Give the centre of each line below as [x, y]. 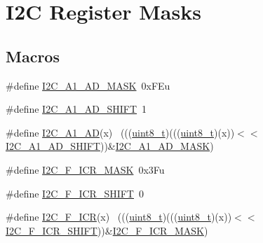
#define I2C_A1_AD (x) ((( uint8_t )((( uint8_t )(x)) [120, 132]
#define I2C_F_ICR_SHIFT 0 [75, 193]
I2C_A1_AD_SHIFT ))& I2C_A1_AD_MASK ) [110, 146]
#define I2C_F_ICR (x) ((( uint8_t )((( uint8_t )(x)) [119, 217]
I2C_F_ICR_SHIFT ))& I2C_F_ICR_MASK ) [107, 230]
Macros [33, 56]
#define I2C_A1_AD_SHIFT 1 [76, 109]
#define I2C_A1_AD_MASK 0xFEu [88, 85]
